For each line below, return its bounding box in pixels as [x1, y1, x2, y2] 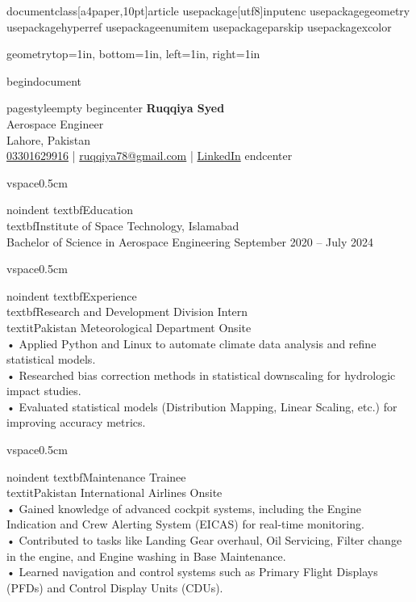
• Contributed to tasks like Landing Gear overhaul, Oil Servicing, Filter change [6, 532, 402, 549]
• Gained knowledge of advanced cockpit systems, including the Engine [6, 499, 361, 516]
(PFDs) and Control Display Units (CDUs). [6, 579, 223, 596]
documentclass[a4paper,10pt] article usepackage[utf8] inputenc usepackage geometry [6, 2, 410, 19]
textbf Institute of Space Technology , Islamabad [6, 217, 239, 234]
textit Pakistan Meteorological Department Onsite [6, 318, 252, 335]
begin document [6, 72, 81, 89]
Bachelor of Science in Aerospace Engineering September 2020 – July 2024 [6, 233, 374, 250]
